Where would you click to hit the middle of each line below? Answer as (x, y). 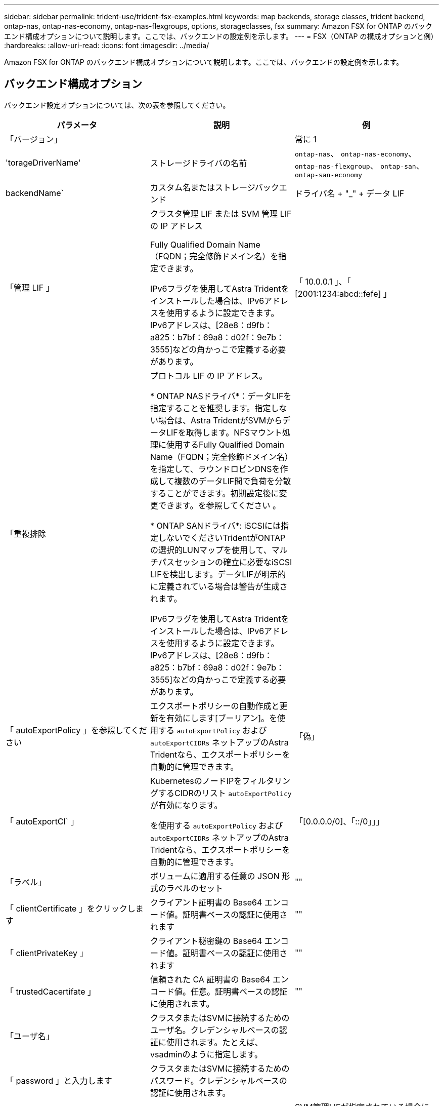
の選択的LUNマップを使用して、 (211, 550)
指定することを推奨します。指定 (210, 408)
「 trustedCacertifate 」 (51, 991)
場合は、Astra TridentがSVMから (220, 420)
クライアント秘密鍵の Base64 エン (215, 941)
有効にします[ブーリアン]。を (222, 718)
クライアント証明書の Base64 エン (215, 902)
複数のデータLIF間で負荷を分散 (233, 481)
